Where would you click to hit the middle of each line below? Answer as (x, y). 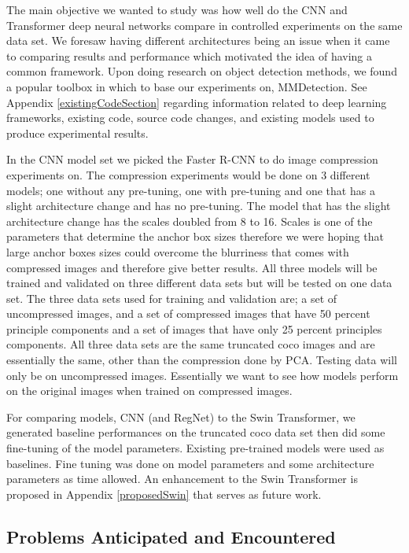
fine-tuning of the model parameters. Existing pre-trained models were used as (195, 448)
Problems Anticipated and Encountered (171, 536)
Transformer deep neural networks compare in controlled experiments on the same (204, 25)
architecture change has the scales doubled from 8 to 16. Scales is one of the (190, 221)
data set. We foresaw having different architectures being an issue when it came (198, 41)
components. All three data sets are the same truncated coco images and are (191, 344)
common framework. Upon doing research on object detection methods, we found (202, 71)
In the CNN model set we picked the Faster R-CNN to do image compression (192, 159)
